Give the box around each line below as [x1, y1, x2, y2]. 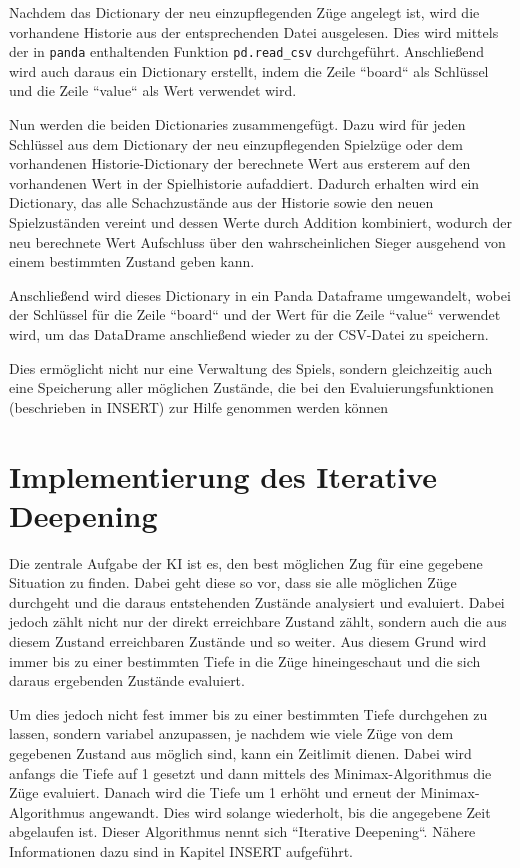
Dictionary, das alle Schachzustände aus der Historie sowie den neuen [9, 192, 434, 213]
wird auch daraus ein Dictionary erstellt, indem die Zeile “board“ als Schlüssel [9, 60, 489, 81]
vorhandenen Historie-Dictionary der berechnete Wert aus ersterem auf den [9, 153, 471, 174]
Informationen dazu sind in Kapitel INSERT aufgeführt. [9, 840, 354, 861]
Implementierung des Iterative [9, 455, 438, 496]
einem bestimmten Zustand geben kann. [9, 251, 255, 272]
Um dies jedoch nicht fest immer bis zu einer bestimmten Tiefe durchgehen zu [9, 703, 488, 724]
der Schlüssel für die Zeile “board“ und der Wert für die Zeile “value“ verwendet [9, 304, 501, 325]
